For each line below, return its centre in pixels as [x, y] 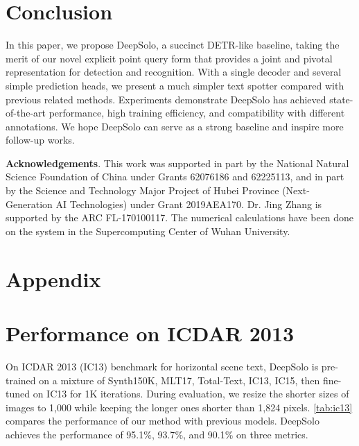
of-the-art [26, 113]
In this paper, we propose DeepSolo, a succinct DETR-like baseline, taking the [173, 45]
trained [21, 380]
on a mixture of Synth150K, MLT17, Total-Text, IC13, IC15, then [179, 380]
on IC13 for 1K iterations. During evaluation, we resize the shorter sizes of [191, 394]
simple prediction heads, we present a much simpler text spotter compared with [175, 85]
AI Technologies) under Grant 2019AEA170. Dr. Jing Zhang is [189, 204]
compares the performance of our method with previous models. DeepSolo [163, 421]
